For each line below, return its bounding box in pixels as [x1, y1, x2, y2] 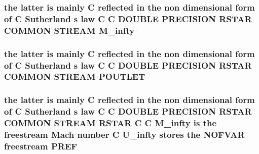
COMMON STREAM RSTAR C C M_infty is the [4, 117, 217, 129]
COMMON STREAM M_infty [4, 24, 135, 36]
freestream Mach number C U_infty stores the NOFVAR [4, 128, 245, 141]
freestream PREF [4, 139, 78, 152]
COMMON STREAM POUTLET [4, 70, 145, 83]
